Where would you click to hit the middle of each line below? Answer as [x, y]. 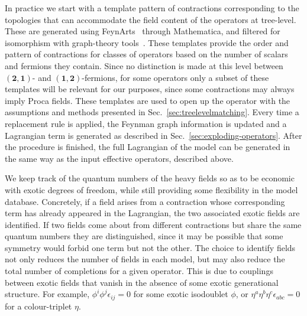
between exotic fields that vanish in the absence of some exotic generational [142, 282]
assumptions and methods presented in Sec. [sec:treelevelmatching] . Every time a [152, 112]
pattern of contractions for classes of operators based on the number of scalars [146, 54]
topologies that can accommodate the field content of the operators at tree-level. [151, 19]
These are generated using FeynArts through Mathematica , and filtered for [143, 31]
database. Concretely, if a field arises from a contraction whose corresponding [145, 201]
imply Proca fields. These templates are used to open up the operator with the [148, 100]
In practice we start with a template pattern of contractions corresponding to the [152, 8]
